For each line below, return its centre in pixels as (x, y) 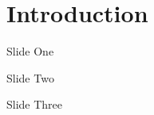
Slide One (30, 51)
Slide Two (30, 77)
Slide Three (35, 104)
